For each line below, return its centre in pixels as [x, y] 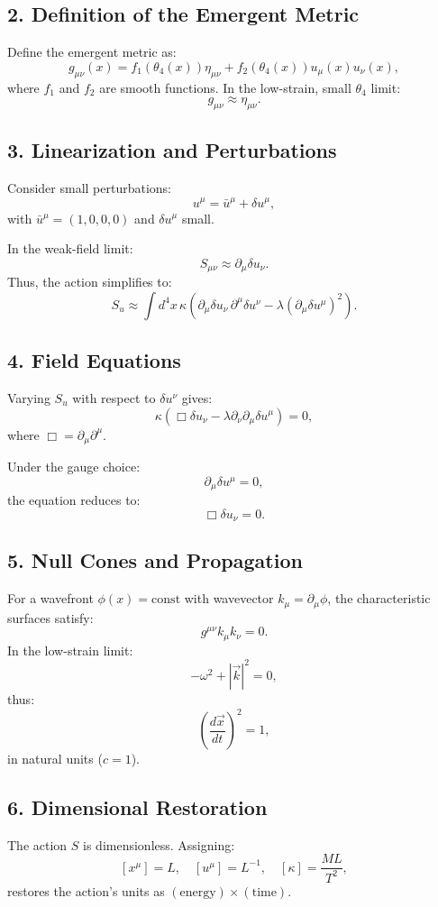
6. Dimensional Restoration [137, 807]
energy [198, 892]
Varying [29, 397]
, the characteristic [379, 598]
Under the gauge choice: [74, 466]
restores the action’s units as [86, 890]
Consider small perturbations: [89, 188]
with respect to [114, 397]
